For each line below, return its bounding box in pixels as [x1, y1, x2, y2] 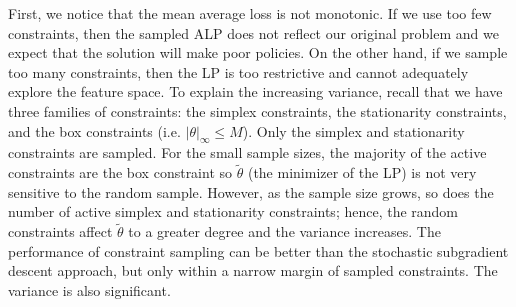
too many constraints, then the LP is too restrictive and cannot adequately [8, 61, 469, 82]
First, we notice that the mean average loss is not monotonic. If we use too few [8, 3, 492, 23]
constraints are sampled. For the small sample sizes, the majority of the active [8, 142, 487, 163]
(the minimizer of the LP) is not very [247, 162, 477, 183]
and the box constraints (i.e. [8, 120, 181, 141]
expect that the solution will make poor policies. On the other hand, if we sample [8, 42, 508, 63]
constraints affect [8, 221, 113, 242]
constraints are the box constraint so [8, 162, 233, 183]
